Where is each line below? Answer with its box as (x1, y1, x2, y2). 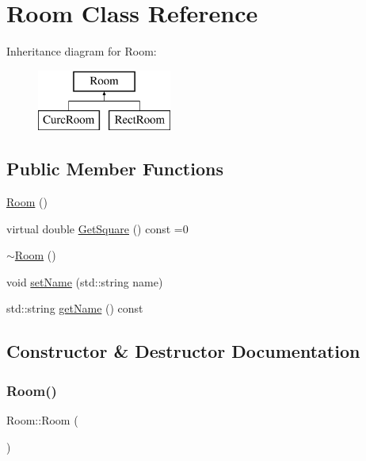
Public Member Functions (6, 156, 223, 181)
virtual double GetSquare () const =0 (6, 220, 189, 236)
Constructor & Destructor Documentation (6, 339, 360, 363)
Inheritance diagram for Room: (6, 43, 157, 60)
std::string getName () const (6, 300, 143, 317)
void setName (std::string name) (6, 273, 163, 290)
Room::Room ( (6, 412, 78, 428)
